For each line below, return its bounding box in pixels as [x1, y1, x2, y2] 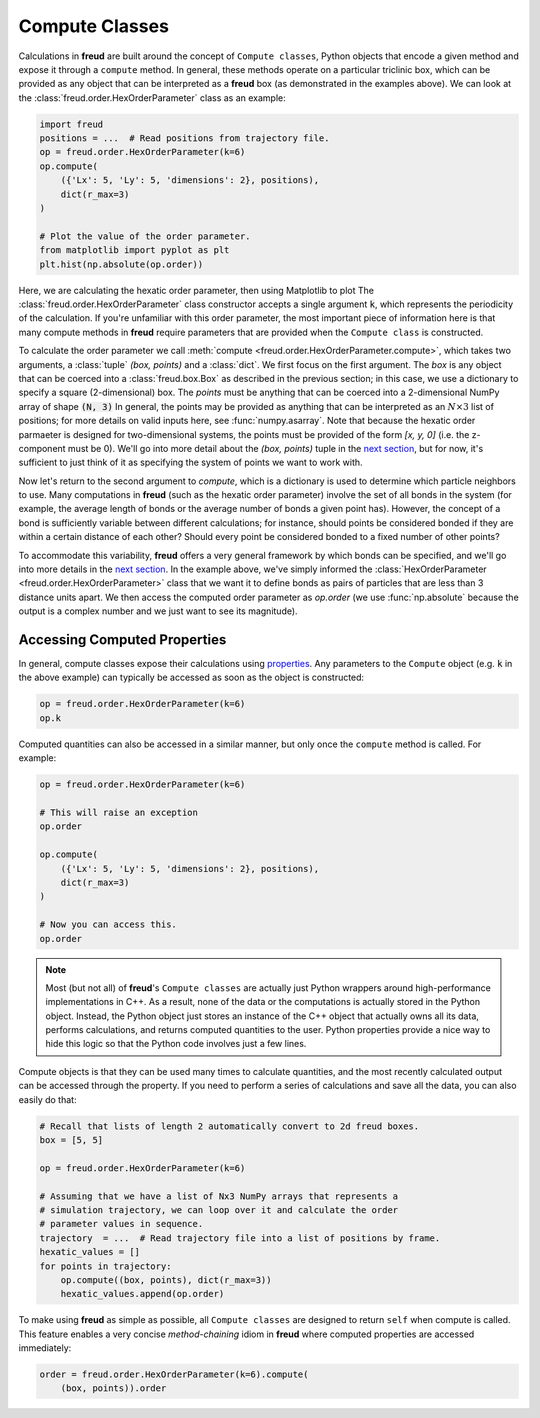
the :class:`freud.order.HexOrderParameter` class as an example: [18, 91, 286, 104]
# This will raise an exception [39, 807, 199, 818]
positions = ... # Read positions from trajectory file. [39, 133, 330, 144]
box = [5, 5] [39, 1135, 104, 1145]
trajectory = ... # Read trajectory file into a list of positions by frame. [39, 1232, 441, 1244]
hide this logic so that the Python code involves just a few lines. [45, 1038, 307, 1050]
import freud [39, 118, 104, 130]
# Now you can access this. [39, 919, 177, 930]
